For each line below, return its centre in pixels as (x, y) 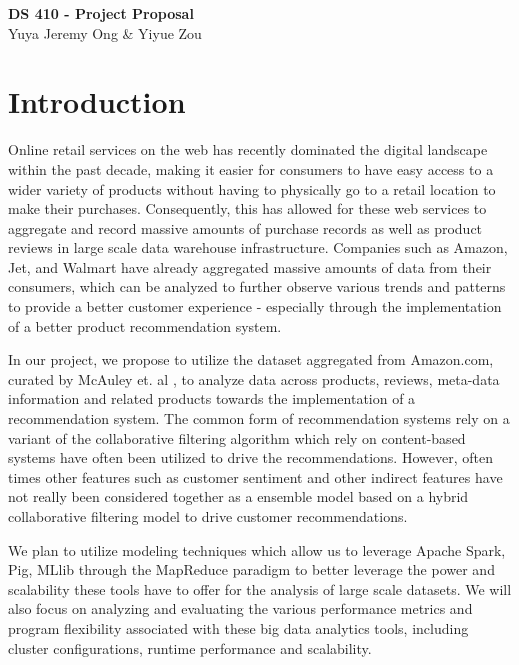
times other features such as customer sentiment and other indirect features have (255, 476)
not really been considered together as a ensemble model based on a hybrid (238, 496)
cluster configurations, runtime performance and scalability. (190, 647)
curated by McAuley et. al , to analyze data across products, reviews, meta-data (254, 378)
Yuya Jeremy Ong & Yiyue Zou (105, 32)
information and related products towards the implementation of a (212, 398)
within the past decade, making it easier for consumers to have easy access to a (251, 168)
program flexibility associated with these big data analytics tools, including (238, 627)
